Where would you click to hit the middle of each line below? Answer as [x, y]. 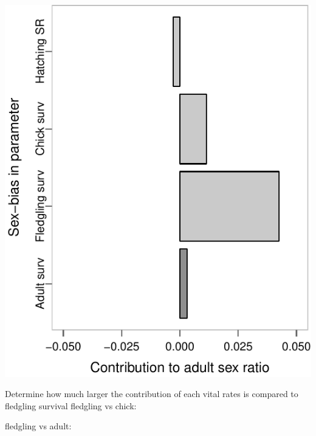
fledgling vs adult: [38, 426]
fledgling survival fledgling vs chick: [71, 405]
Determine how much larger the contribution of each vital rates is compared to [152, 394]
